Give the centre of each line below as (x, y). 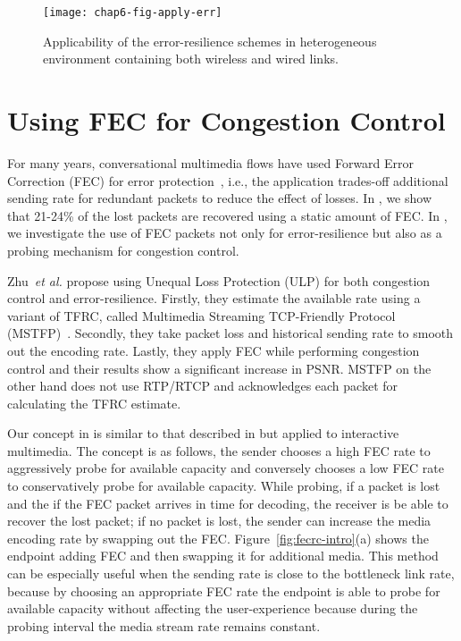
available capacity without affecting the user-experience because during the (213, 608)
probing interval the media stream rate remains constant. (164, 625)
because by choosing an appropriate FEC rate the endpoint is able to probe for (224, 590)
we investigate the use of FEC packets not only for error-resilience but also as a (225, 233)
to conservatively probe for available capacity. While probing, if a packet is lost (224, 486)
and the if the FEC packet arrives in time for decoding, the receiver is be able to (228, 503)
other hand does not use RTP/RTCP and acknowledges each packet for (203, 386)
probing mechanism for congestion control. (123, 250)
